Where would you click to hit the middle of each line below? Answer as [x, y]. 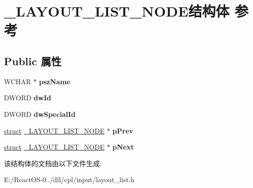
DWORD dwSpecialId [40, 114]
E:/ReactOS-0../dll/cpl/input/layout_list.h [69, 179]
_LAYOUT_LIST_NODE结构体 [117, 11]
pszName [55, 81]
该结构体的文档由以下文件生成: [53, 163]
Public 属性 [33, 61]
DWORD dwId [28, 98]
